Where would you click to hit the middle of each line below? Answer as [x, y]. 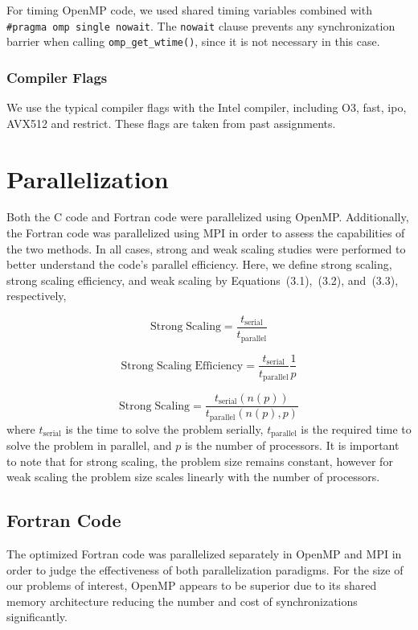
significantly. [37, 617]
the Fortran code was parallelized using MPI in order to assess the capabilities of [206, 233]
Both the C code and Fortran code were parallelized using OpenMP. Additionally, [208, 217]
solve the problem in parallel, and [89, 445]
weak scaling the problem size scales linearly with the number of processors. [193, 477]
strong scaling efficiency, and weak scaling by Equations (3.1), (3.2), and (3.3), [203, 280]
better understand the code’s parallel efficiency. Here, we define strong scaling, [199, 264]
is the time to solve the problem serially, [164, 428]
